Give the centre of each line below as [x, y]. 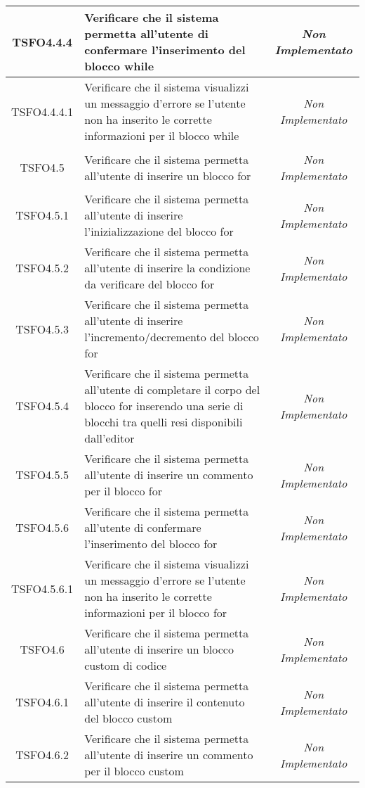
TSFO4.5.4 [42, 406]
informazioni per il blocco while [162, 135]
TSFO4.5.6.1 [42, 588]
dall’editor [109, 438]
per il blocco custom [134, 771]
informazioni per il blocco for [156, 612]
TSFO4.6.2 [42, 755]
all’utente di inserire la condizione [167, 268]
